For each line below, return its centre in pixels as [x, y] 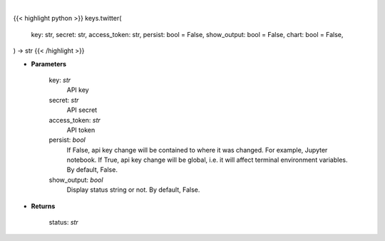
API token [81, 130]
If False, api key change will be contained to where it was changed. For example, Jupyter [197, 150]
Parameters [49, 63]
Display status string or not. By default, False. [133, 190]
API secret [82, 110]
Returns [43, 206]
